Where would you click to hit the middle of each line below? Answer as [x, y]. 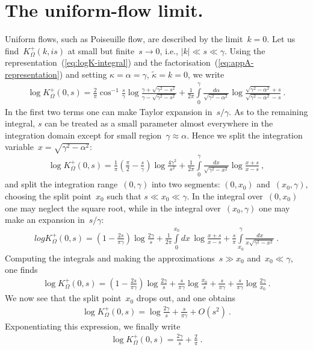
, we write [206, 74]
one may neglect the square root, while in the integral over [113, 208]
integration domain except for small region [83, 135]
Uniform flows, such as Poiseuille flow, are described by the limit [124, 39]
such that [124, 195]
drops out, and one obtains [186, 298]
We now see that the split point [63, 298]
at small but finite [101, 50]
